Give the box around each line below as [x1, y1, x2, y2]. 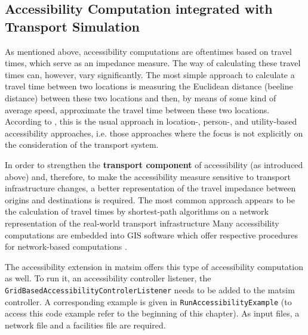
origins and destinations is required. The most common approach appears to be [5, 193, 295, 206]
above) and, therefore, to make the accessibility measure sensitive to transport [5, 170, 291, 182]
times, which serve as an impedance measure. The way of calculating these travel [5, 57, 301, 69]
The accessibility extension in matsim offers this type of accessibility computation [5, 260, 303, 272]
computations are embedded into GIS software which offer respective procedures [5, 228, 298, 241]
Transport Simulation [5, 17, 140, 35]
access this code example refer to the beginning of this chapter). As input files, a [5, 307, 300, 320]
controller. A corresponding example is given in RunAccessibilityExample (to [5, 295, 292, 308]
